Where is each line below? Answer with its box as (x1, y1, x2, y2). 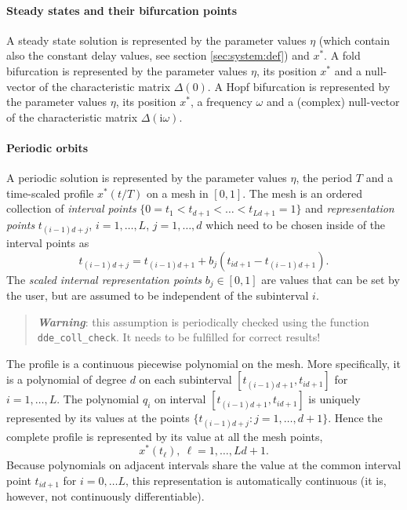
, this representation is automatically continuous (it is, (125, 472, 387, 488)
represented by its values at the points (6, 410, 190, 426)
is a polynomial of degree (6, 371, 126, 388)
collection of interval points (6, 200, 136, 217)
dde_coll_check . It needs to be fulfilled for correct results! (37, 329, 321, 345)
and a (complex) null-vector (266, 93, 400, 110)
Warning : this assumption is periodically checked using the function (37, 313, 369, 330)
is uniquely (308, 391, 361, 407)
